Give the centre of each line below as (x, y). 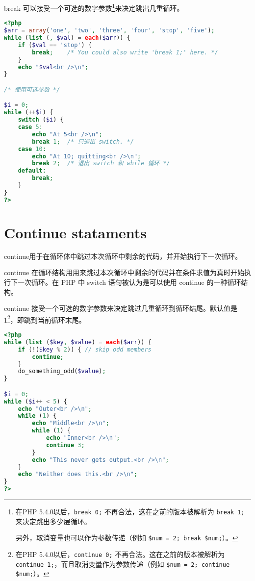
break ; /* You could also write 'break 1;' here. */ (125, 52)
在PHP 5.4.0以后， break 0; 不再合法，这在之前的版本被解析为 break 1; (130, 512)
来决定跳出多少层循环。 (53, 521)
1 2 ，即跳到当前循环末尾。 (45, 319)
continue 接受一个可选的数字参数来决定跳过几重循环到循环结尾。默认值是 (121, 308)
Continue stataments (76, 232)
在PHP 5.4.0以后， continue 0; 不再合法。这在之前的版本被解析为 (120, 554)
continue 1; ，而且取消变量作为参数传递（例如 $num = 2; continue (123, 564)
